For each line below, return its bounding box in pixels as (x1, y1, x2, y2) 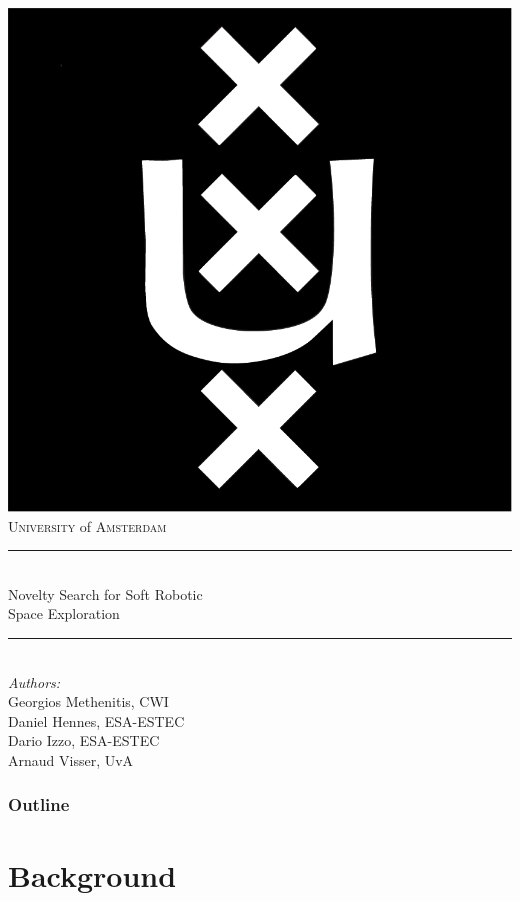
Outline (8, 792, 70, 817)
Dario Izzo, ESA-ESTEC (8, 730, 160, 751)
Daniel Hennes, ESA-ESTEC (8, 710, 185, 731)
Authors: (8, 671, 61, 692)
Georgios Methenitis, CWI (8, 691, 169, 712)
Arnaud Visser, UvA (8, 749, 134, 770)
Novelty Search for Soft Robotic (8, 583, 203, 604)
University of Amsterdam (8, 515, 167, 536)
